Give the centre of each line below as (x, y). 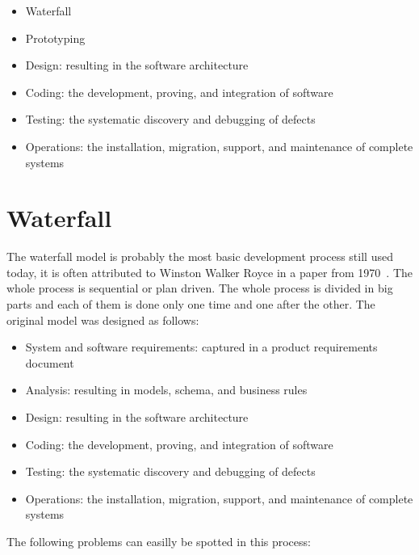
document (50, 362)
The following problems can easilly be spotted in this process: (159, 541)
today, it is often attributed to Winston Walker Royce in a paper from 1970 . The (209, 272)
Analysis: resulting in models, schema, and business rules (166, 390)
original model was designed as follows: (103, 320)
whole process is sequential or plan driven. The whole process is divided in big (200, 288)
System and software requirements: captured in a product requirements (201, 347)
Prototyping (55, 38)
